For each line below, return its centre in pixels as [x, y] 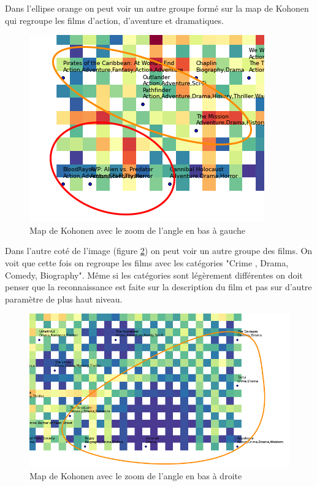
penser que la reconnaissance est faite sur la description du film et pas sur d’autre [158, 287]
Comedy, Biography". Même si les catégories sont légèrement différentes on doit [154, 275]
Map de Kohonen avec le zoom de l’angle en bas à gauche [137, 230]
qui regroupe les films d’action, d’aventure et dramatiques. [115, 20]
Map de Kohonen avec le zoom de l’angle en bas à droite [136, 476]
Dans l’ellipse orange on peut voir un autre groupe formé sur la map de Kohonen [157, 8]
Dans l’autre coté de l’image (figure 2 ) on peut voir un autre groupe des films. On [159, 251]
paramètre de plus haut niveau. [64, 299]
